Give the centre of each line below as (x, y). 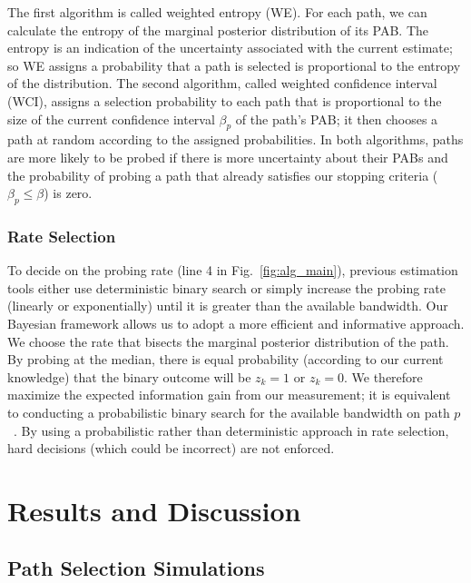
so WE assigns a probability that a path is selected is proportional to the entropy (234, 65)
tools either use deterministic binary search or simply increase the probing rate (226, 287)
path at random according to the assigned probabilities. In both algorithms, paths (235, 139)
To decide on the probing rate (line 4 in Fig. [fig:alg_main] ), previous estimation (233, 270)
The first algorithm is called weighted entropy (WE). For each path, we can (217, 12)
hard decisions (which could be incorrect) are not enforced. (171, 448)
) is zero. (68, 193)
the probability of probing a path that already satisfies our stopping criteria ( (223, 175)
